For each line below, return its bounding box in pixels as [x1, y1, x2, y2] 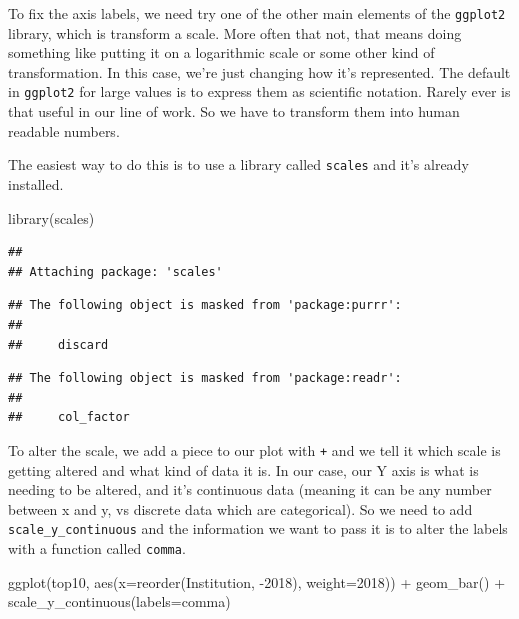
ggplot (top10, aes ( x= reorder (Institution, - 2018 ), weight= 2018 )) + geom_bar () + [8, 571, 506, 592]
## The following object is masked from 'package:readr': [8, 371, 402, 386]
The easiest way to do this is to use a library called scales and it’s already [8, 154, 469, 175]
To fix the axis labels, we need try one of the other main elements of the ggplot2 [8, 3, 506, 23]
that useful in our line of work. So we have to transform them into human [8, 101, 460, 122]
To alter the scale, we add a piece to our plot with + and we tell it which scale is [8, 439, 501, 460]
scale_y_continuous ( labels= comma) [8, 591, 231, 612]
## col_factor [8, 410, 130, 425]
